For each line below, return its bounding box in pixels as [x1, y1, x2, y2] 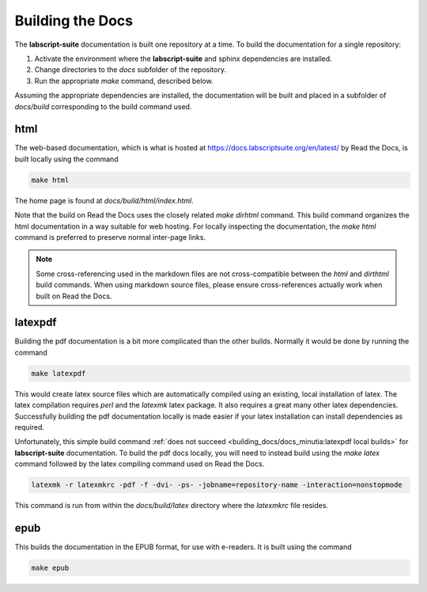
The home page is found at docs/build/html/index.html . [14, 195, 194, 205]
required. [14, 422, 45, 431]
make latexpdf [31, 369, 86, 378]
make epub [31, 563, 70, 572]
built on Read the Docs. [36, 291, 112, 301]
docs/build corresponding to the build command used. [14, 101, 192, 111]
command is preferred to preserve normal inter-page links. [14, 232, 206, 241]
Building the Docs [14, 12, 134, 29]
